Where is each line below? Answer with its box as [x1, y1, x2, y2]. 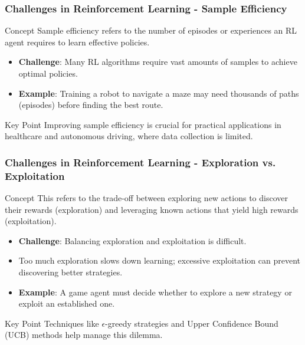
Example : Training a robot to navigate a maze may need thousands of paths [18, 87, 299, 99]
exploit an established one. [18, 297, 115, 310]
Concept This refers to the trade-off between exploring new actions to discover [5, 192, 288, 204]
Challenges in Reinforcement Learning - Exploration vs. [5, 155, 276, 169]
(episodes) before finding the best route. [18, 98, 163, 111]
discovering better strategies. [18, 266, 123, 278]
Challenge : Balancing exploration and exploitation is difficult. [18, 234, 247, 247]
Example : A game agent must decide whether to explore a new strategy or [18, 285, 292, 298]
